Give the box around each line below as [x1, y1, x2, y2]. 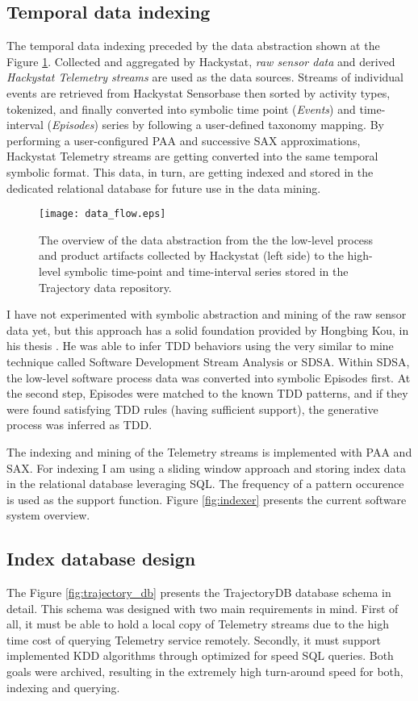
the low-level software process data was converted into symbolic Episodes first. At [6, 369, 411, 386]
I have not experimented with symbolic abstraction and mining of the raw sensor [6, 306, 407, 323]
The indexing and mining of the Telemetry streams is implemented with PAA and [6, 443, 412, 460]
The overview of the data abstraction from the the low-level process [39, 231, 374, 248]
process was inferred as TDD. [6, 416, 153, 433]
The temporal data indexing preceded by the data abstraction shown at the [6, 37, 380, 54]
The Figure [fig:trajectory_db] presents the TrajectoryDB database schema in [6, 584, 391, 601]
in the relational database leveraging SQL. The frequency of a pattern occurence [6, 475, 404, 492]
